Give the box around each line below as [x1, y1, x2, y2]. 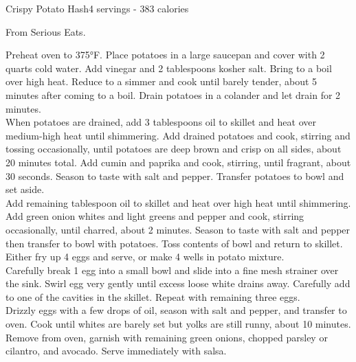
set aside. [5, 182, 45, 196]
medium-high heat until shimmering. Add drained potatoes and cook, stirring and [5, 128, 351, 142]
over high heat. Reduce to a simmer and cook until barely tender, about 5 [5, 74, 318, 89]
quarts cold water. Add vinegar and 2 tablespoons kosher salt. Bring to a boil [5, 60, 332, 75]
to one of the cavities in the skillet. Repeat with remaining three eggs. [5, 289, 300, 304]
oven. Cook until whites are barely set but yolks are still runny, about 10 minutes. [5, 317, 351, 331]
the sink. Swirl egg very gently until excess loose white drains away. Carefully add [5, 276, 351, 291]
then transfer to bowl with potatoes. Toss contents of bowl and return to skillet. [5, 236, 343, 250]
